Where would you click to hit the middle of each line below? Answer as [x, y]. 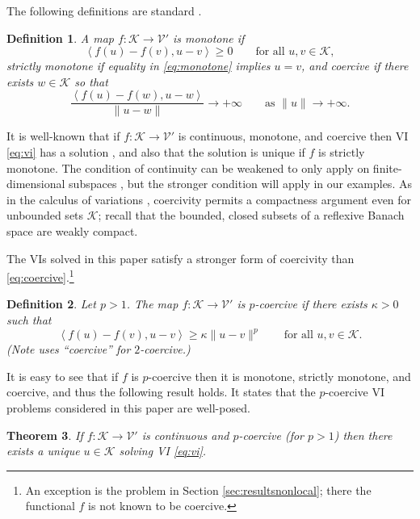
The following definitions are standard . [104, 10]
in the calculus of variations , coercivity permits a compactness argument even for [209, 199]
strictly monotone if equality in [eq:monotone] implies [139, 66]
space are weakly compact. [72, 231]
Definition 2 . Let [51, 304]
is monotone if [208, 38]
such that [29, 320]
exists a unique [43, 451]
